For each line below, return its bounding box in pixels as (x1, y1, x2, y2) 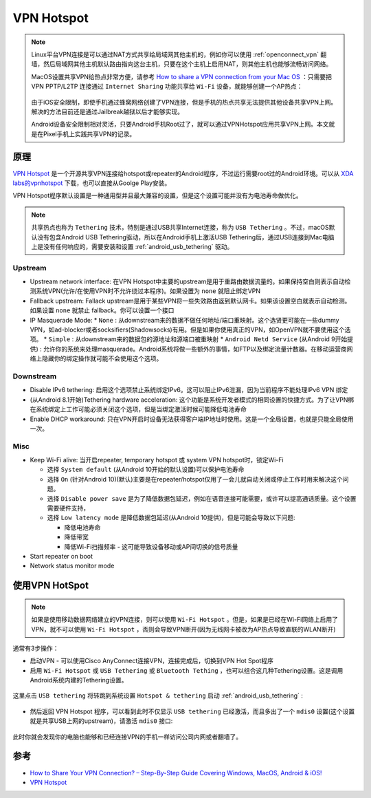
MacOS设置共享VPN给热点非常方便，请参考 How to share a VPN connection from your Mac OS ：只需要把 (31, 72, 333, 80)
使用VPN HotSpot (12, 580, 89, 592)
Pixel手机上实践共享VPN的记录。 (43, 129, 136, 138)
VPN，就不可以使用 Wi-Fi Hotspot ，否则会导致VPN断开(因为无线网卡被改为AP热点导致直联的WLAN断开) (31, 625, 336, 633)
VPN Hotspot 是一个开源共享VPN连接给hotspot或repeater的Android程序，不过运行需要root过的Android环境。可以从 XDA (12, 169, 354, 177)
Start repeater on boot (30, 552, 93, 560)
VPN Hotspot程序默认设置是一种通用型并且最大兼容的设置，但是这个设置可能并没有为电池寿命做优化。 (12, 191, 302, 199)
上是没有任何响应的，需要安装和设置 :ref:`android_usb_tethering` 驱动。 (31, 242, 234, 250)
